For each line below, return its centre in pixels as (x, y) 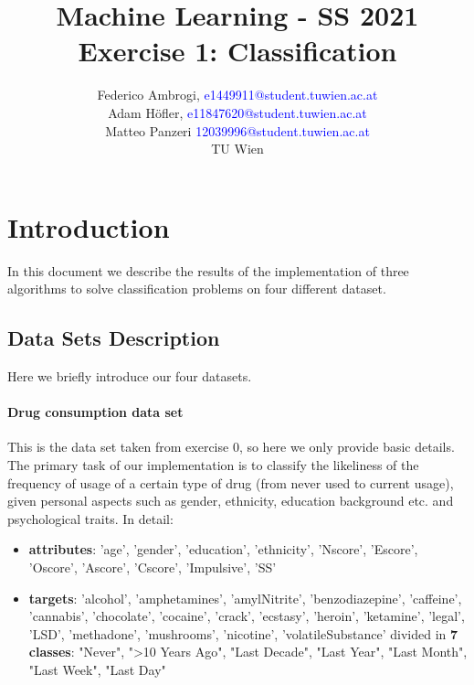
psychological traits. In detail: (90, 518)
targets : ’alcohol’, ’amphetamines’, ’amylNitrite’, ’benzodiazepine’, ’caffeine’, (245, 598)
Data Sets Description (114, 338)
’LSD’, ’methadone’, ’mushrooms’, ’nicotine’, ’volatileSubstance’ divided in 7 (243, 633)
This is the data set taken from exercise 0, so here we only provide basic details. (231, 447)
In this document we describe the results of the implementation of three (208, 270)
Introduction (89, 226)
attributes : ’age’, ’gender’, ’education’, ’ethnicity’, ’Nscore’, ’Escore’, (223, 549)
